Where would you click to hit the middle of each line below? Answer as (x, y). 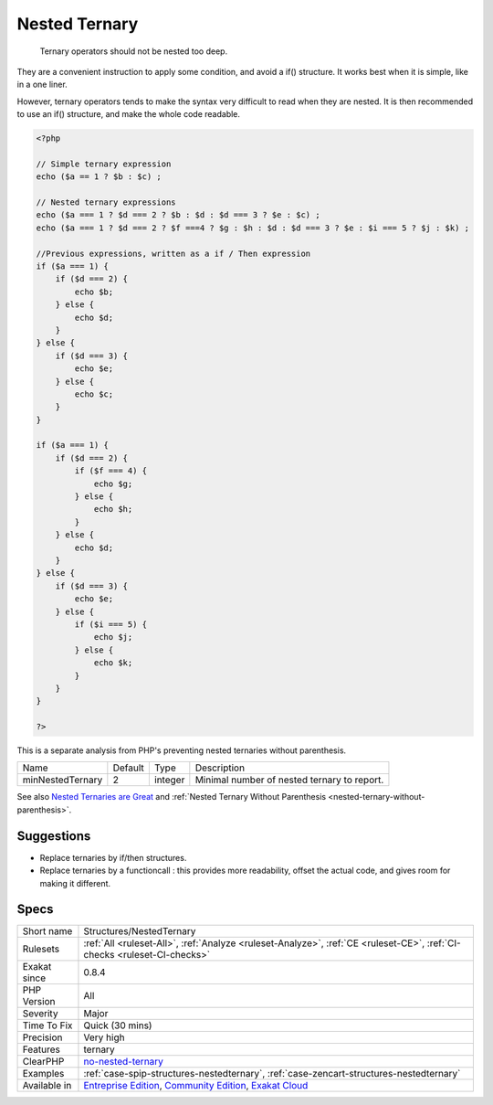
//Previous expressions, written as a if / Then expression (173, 253)
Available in (47, 1086)
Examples (43, 1074)
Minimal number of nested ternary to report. (289, 780)
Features (42, 1049)
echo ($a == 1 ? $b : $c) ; (99, 177)
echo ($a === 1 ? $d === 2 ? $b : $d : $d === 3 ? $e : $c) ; (178, 215)
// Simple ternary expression (104, 164)
